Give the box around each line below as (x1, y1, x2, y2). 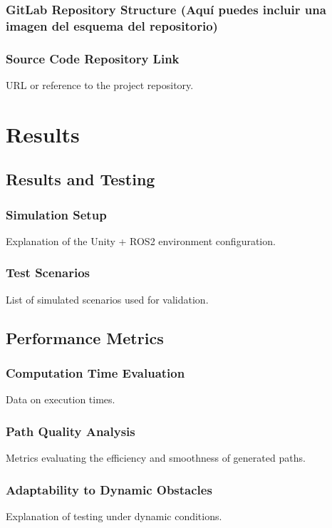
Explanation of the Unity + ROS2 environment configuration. (6, 233, 276, 248)
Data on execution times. (6, 392, 115, 407)
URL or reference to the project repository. (6, 77, 194, 92)
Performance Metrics (6, 326, 164, 348)
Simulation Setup (6, 205, 107, 223)
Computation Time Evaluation (6, 364, 185, 382)
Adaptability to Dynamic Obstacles (6, 480, 212, 498)
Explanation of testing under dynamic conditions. (6, 508, 222, 523)
